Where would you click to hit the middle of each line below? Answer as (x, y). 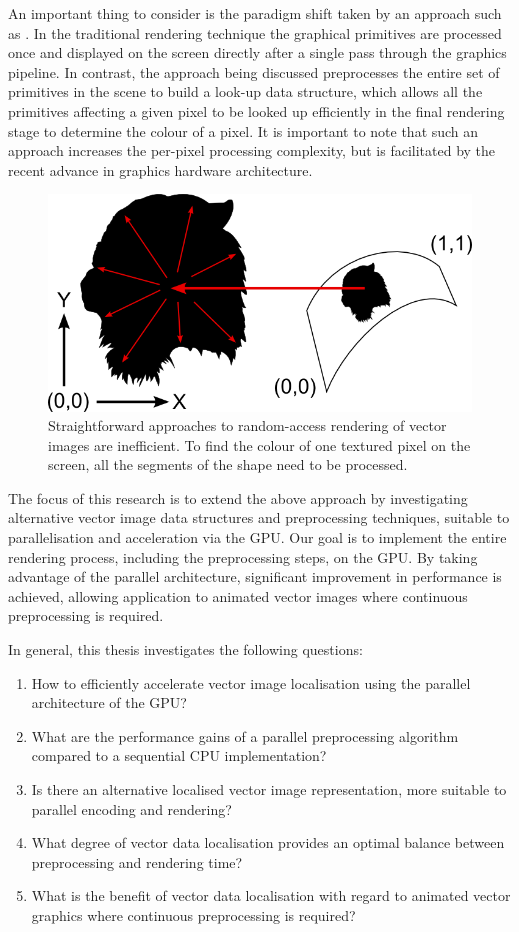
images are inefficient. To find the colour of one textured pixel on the (259, 444)
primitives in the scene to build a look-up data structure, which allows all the (245, 91)
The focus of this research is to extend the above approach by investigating (238, 497)
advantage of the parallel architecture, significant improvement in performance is (255, 576)
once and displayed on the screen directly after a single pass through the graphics (257, 52)
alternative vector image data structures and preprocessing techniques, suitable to (259, 517)
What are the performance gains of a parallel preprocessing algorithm (245, 735)
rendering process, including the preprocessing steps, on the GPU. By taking (243, 556)
